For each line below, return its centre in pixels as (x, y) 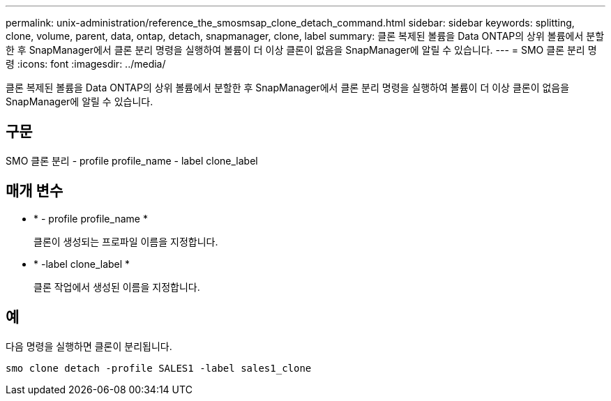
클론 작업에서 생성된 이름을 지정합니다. (117, 287)
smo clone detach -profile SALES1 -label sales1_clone (159, 368)
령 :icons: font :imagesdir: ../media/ (86, 64)
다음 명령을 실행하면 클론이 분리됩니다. (89, 346)
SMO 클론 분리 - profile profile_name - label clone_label (132, 160)
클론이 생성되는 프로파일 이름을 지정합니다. (126, 241)
